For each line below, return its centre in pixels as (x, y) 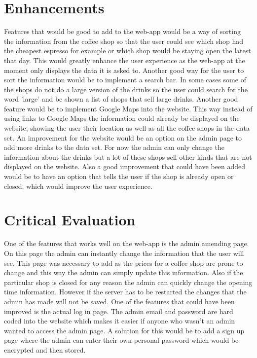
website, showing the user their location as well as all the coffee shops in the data (127, 128)
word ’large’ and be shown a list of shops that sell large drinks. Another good (121, 99)
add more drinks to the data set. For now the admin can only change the (114, 147)
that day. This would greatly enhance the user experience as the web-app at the (125, 60)
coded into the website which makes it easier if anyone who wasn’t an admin (120, 321)
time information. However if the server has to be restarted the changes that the (125, 292)
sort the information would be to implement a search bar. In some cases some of (125, 80)
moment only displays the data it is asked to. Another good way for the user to (124, 70)
